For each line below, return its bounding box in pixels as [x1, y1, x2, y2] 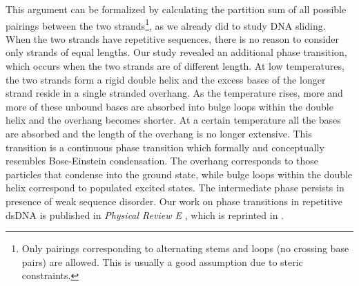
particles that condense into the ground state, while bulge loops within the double [6, 166, 353, 181]
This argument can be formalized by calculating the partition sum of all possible [6, 2, 347, 16]
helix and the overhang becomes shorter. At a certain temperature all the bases [6, 113, 341, 127]
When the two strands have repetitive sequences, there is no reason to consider [6, 31, 339, 46]
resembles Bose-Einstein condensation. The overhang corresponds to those [6, 153, 319, 168]
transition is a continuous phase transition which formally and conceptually [6, 140, 324, 154]
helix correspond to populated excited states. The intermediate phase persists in [6, 180, 345, 195]
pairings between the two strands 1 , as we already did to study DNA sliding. [6, 16, 326, 32]
